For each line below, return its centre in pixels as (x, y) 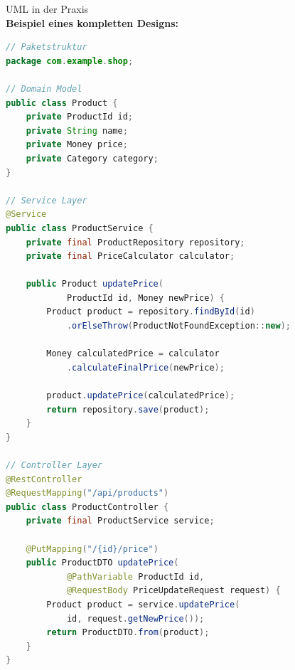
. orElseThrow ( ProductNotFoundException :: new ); (178, 326)
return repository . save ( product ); (128, 409)
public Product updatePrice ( (95, 284)
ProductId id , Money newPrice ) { (145, 298)
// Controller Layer (54, 465)
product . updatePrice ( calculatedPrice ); (141, 396)
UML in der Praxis (47, 9)
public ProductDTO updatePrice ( (102, 563)
